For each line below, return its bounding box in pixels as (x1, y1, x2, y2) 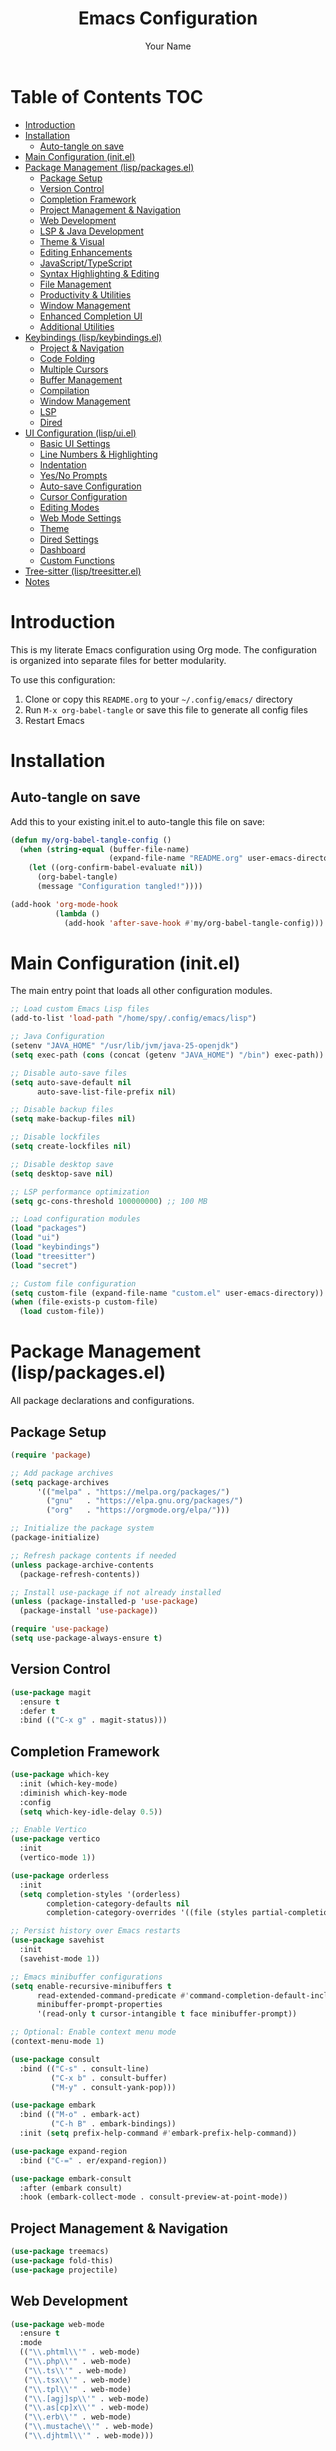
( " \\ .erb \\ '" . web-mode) (23, 2412, 132, 2422)
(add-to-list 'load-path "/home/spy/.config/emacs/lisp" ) (10, 1013, 257, 1024)
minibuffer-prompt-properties (36, 2000, 163, 2010)
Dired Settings (39, 533, 99, 545)
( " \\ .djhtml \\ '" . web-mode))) (23, 2431, 155, 2441)
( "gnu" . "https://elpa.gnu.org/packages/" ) (46, 1496, 244, 1506)
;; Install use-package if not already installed (10, 1587, 222, 1597)
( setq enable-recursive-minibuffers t (10, 1981, 172, 1991)
